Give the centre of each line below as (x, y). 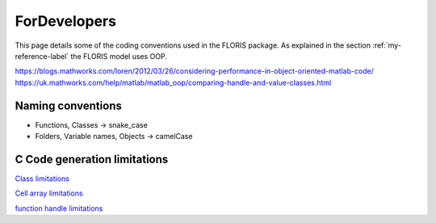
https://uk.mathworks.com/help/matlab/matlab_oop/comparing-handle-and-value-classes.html (173, 82)
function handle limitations (59, 208)
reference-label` (42, 56)
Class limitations (42, 179)
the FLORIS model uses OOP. (119, 56)
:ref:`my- (387, 45)
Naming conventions (69, 105)
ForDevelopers (66, 21)
